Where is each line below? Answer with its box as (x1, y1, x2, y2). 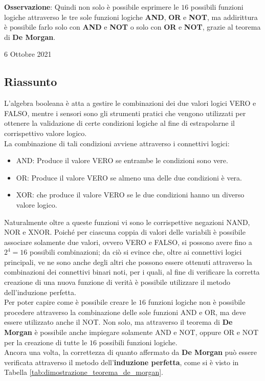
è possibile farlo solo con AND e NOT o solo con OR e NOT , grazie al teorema (4, 21, 261, 32)
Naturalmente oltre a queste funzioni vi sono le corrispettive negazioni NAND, (4, 216, 250, 227)
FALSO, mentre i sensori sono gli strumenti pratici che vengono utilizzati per (4, 107, 246, 118)
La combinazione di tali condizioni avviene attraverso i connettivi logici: (4, 138, 230, 148)
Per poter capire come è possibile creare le (4, 297, 137, 307)
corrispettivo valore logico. (4, 127, 87, 138)
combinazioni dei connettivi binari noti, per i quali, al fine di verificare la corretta (4, 266, 260, 277)
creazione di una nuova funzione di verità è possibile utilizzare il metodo (4, 277, 231, 287)
